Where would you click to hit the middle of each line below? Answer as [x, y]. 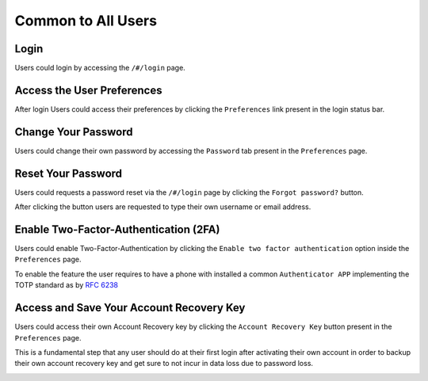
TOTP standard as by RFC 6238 [67, 285]
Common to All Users [86, 21]
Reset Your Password [69, 173]
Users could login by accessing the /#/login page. [100, 68]
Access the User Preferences [88, 90]
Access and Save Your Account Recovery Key [130, 308]
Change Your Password [74, 132]
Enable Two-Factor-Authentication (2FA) [117, 229]
